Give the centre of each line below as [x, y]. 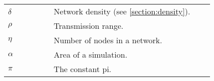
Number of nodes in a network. [108, 40]
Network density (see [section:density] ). [122, 11]
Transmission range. [89, 26]
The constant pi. [83, 69]
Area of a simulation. [91, 54]
